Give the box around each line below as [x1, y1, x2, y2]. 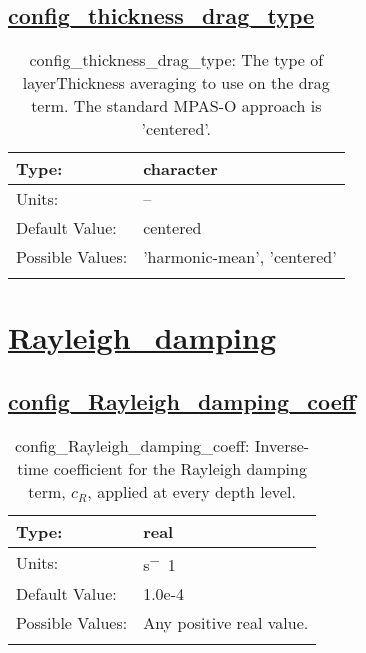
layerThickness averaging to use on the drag [22, 71, 330, 95]
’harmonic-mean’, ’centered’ [143, 245, 337, 269]
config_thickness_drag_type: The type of [29, 48, 324, 72]
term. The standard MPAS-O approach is [31, 94, 322, 118]
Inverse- [254, 433, 310, 457]
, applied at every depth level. [87, 479, 296, 503]
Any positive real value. [143, 611, 309, 635]
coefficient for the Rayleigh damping [53, 456, 307, 480]
